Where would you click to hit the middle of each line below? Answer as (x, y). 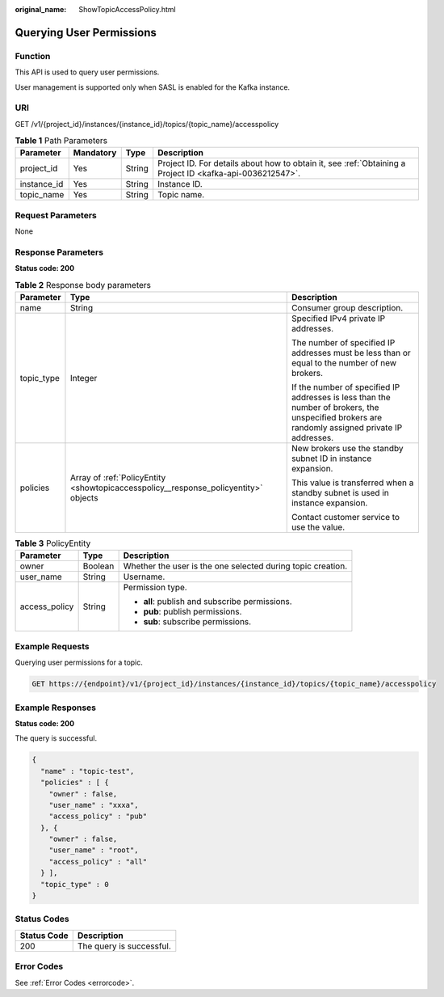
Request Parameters (56, 215)
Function (33, 56)
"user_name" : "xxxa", (94, 805)
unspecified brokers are (337, 418)
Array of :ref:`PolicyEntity (118, 478)
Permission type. (155, 588)
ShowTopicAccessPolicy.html (128, 9)
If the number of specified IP (346, 387)
